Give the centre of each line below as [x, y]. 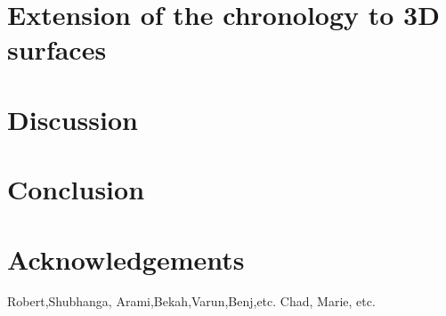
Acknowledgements [126, 259]
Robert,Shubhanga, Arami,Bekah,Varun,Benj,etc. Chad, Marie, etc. [191, 301]
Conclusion [76, 189]
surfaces [57, 49]
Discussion [73, 119]
